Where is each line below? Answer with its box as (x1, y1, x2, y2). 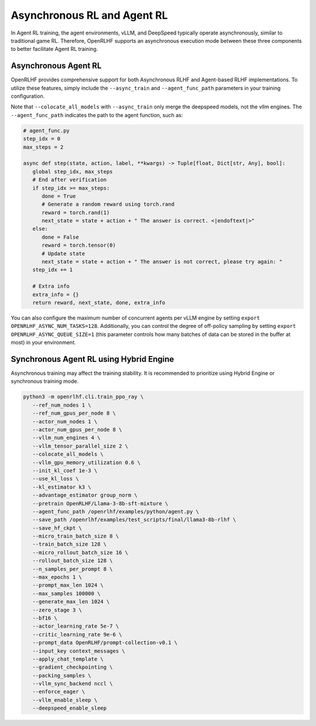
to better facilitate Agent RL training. (11, 46, 98, 53)
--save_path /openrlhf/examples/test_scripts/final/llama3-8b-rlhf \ (32, 516, 236, 523)
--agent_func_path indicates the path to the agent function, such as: (11, 111, 183, 118)
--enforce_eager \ (32, 689, 85, 695)
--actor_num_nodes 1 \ (32, 418, 98, 424)
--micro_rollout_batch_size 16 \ (32, 549, 129, 556)
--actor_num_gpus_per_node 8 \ (32, 426, 122, 433)
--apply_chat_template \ (32, 656, 104, 662)
